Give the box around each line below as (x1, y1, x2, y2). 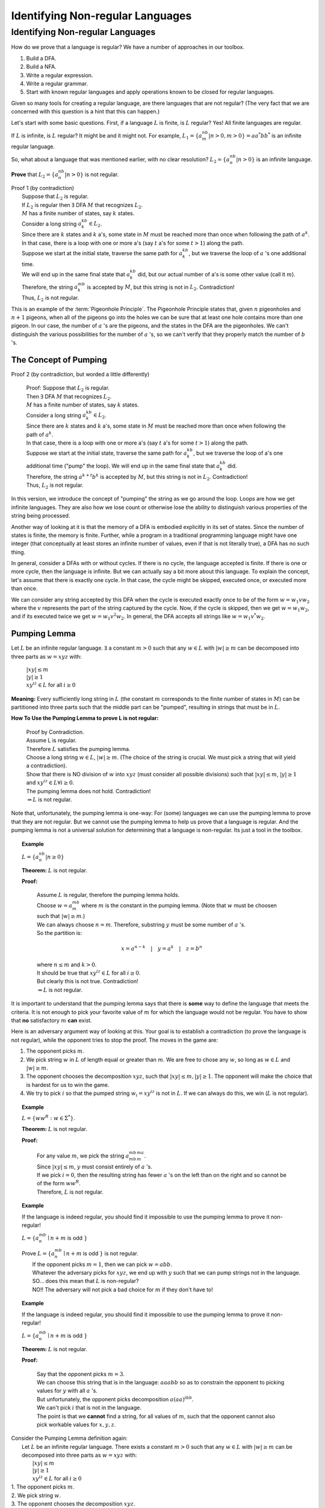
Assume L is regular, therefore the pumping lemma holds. (37, 892, 180, 899)
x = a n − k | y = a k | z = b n (121, 944, 203, 952)
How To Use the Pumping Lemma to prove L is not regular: (11, 715, 159, 722)
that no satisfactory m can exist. (11, 1017, 93, 1024)
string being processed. (11, 512, 70, 519)
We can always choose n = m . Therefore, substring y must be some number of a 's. (37, 920, 246, 928)
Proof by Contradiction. (26, 728, 84, 735)
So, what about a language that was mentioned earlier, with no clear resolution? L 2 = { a (11, 156, 230, 164)
